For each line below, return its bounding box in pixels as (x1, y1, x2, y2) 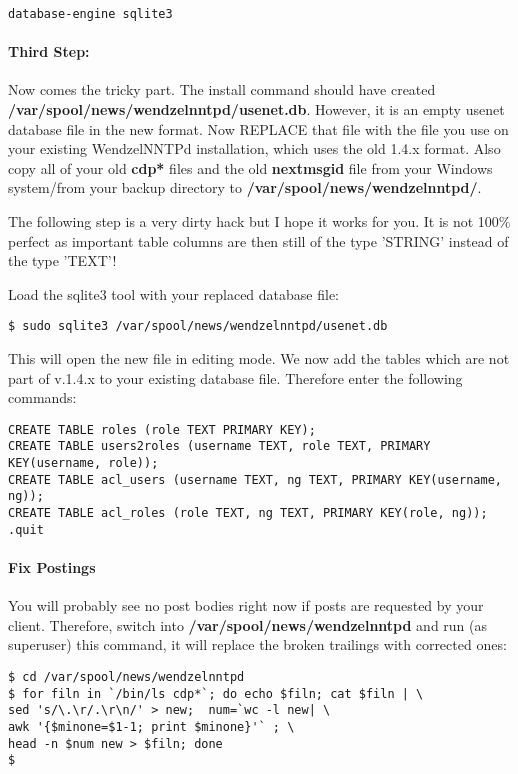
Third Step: (8, 41, 90, 62)
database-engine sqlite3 (8, 7, 173, 21)
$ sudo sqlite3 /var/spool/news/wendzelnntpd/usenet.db (8, 319, 388, 334)
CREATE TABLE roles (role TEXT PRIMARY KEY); (8, 422, 316, 437)
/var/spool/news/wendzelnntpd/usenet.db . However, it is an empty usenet (8, 99, 505, 120)
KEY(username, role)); (8, 456, 159, 471)
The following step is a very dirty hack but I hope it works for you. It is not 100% (8, 211, 511, 232)
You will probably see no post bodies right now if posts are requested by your (8, 595, 484, 616)
